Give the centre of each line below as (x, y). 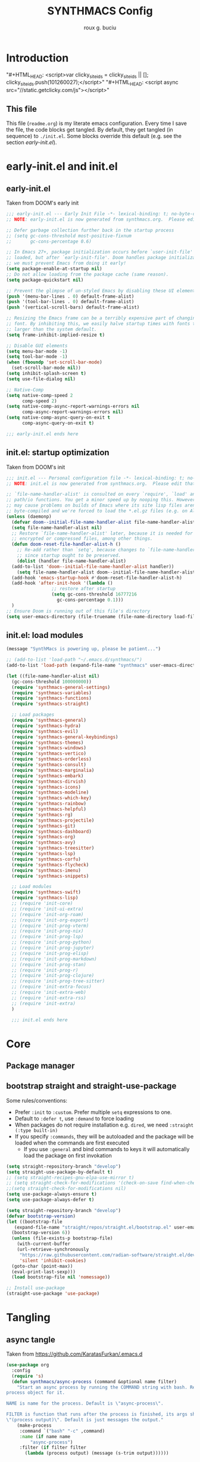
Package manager (40, 1066)
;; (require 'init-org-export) (50, 920)
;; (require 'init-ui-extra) (48, 909)
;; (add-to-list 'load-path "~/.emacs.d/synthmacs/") (74, 660)
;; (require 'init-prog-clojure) (53, 976)
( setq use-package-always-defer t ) (50, 1200)
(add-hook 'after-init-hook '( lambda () (62, 583)
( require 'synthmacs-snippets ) (50, 876)
